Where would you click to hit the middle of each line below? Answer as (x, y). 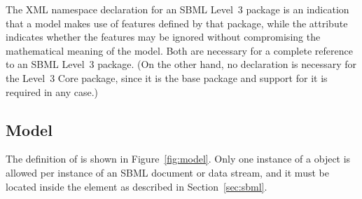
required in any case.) (52, 91)
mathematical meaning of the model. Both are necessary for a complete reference (179, 50)
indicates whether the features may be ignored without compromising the (163, 37)
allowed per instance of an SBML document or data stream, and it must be (167, 172)
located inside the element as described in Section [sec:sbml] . (137, 186)
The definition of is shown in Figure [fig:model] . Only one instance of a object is (178, 159)
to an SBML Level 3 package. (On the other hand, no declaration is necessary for (181, 64)
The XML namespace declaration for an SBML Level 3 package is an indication (177, 9)
